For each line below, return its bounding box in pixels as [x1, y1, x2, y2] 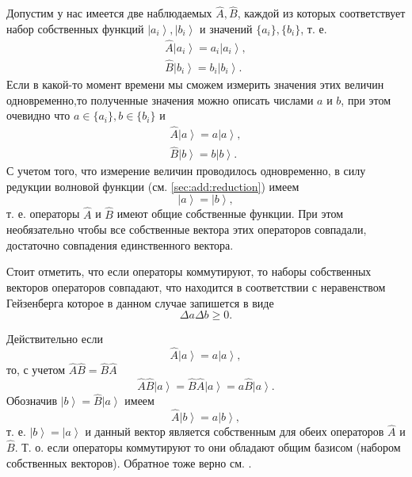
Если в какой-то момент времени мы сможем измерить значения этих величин [6, 75, 384, 92]
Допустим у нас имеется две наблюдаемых [6, 5, 212, 21]
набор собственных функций [6, 20, 144, 36]
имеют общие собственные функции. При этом [116, 205, 344, 222]
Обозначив [6, 392, 58, 409]
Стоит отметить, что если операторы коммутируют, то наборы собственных [6, 263, 372, 280]
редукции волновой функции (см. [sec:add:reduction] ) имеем [6, 177, 299, 194]
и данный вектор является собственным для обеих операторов [85, 423, 384, 440]
